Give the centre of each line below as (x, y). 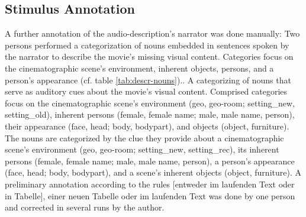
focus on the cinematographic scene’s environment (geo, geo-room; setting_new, (150, 103)
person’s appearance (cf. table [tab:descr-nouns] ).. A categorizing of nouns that (148, 80)
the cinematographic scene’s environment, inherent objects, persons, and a (139, 68)
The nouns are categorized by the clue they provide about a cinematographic (144, 137)
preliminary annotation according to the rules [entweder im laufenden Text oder (150, 184)
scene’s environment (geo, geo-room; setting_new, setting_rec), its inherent (142, 149)
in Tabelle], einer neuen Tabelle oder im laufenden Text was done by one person (150, 195)
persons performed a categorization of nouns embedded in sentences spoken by (147, 45)
